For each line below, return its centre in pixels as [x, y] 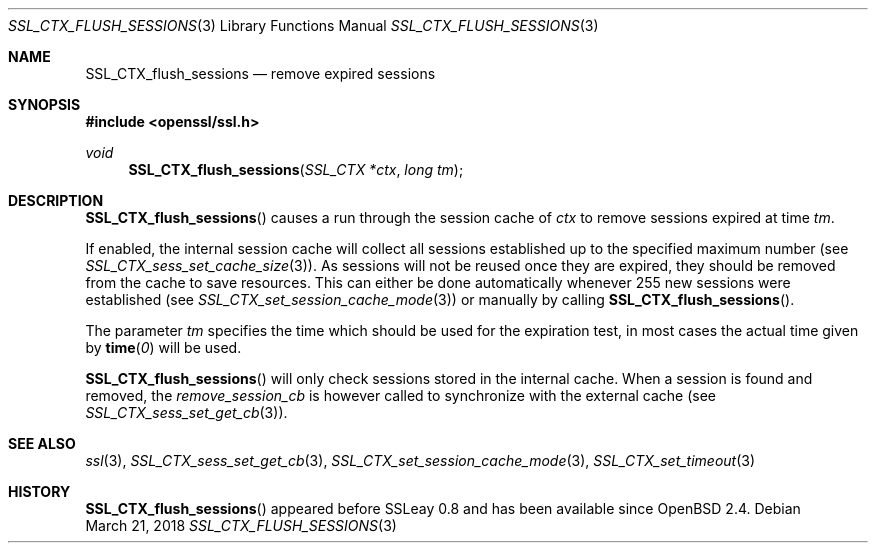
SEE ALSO [42, 443]
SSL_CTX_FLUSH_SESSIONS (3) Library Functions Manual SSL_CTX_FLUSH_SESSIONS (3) [303, 25]
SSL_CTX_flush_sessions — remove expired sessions [260, 73]
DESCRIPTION [56, 200]
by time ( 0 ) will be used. [163, 347]
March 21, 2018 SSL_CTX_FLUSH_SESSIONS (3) [241, 525]
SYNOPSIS [44, 104]
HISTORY [39, 491]
